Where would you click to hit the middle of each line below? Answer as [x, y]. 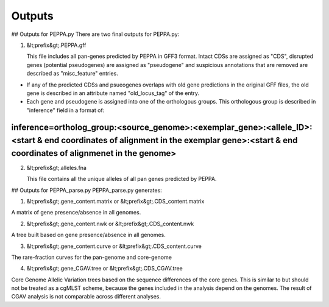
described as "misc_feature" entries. [72, 74]
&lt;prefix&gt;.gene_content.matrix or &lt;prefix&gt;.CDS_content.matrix [115, 201]
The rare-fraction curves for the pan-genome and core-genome [91, 257]
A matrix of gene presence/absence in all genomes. [76, 213]
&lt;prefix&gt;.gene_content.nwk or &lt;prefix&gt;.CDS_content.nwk [110, 224]
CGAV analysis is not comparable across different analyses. [86, 297]
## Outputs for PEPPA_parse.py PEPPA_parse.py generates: [87, 190]
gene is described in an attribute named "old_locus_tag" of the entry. [113, 93]
